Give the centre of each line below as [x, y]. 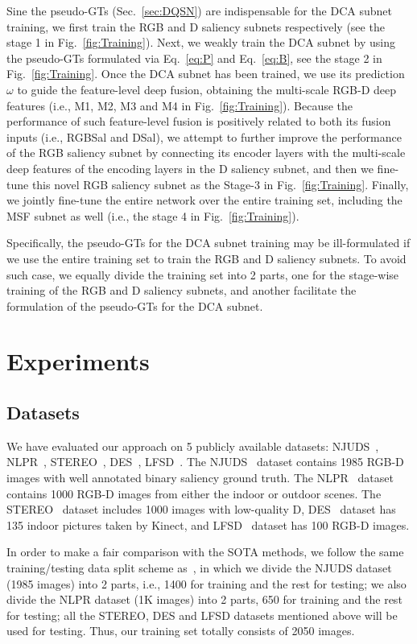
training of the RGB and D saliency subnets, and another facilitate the [182, 290]
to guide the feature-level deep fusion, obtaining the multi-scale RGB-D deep [207, 89]
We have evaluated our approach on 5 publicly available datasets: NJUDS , [193, 446]
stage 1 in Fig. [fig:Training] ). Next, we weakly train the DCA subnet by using [201, 42]
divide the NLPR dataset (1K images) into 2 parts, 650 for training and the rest [204, 599]
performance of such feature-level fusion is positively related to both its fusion [199, 121]
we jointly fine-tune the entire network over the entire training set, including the [204, 200]
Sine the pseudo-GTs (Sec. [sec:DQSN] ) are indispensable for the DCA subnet [199, 10]
